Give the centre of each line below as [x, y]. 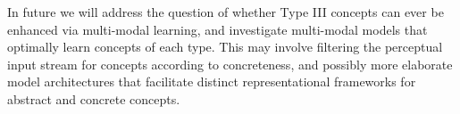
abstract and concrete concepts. [94, 98]
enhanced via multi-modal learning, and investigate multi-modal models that [217, 29]
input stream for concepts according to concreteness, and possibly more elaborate [230, 64]
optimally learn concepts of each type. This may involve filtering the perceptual [225, 47]
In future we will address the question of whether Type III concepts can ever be [226, 12]
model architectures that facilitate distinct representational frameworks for [212, 81]
